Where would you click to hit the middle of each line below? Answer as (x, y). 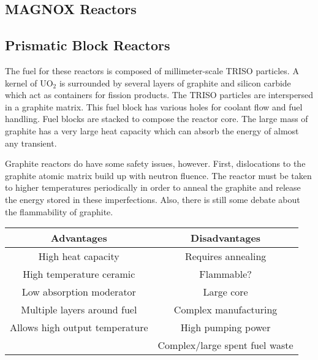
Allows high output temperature (79, 327)
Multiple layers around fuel (79, 310)
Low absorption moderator (79, 292)
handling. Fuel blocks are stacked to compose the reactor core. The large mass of (157, 119)
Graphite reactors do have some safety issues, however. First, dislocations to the (155, 163)
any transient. (31, 143)
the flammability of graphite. (59, 211)
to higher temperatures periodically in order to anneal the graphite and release (153, 187)
